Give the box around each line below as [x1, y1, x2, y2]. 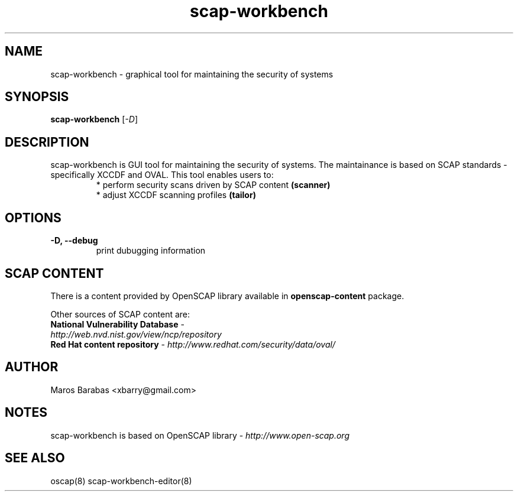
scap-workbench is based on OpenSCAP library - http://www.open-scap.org [50, 430, 350, 440]
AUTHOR [5, 359, 59, 375]
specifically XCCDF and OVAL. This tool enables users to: [50, 170, 274, 180]
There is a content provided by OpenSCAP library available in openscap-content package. [50, 290, 404, 301]
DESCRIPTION [5, 134, 89, 150]
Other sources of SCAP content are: [50, 309, 190, 319]
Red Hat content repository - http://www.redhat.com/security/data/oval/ [50, 339, 335, 349]
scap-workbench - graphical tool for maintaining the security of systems [50, 69, 334, 79]
